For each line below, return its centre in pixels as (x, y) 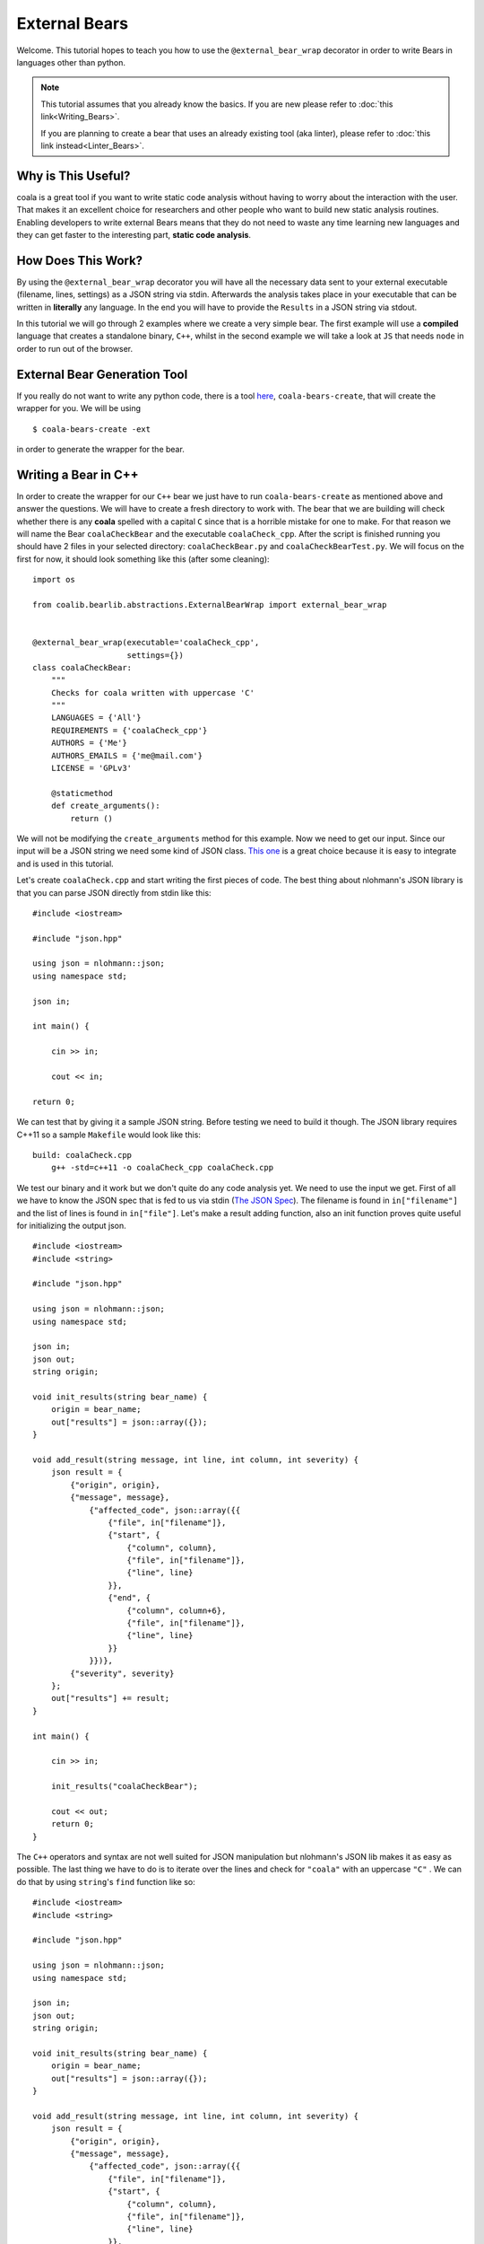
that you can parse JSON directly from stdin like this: (114, 892)
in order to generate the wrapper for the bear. (101, 449)
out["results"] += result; (110, 1698)
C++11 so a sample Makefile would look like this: (109, 1135)
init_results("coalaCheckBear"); (125, 1787)
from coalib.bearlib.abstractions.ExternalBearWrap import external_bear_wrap (210, 605)
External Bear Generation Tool (102, 374)
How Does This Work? (80, 260)
